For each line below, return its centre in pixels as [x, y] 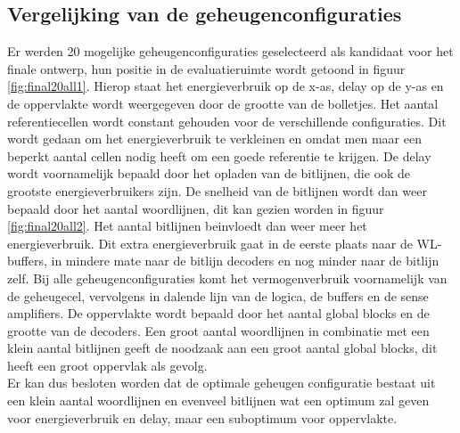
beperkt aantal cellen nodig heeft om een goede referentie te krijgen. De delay [219, 155]
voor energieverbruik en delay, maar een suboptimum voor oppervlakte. [202, 417]
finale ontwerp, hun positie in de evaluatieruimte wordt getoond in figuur [206, 68]
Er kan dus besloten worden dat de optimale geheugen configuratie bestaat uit [222, 383]
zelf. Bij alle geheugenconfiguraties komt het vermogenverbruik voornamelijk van [227, 278]
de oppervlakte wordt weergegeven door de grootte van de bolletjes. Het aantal [223, 103]
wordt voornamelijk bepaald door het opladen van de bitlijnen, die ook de [209, 173]
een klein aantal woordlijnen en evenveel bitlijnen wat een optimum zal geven [218, 400]
